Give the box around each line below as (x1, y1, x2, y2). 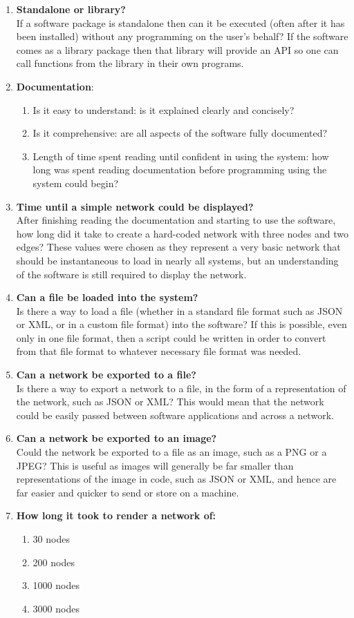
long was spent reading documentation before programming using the (32, 162, 327, 177)
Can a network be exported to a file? (16, 367, 196, 382)
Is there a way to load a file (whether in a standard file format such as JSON (16, 303, 343, 318)
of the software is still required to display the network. (16, 267, 247, 281)
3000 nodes (32, 601, 80, 615)
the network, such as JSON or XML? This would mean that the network (16, 394, 324, 409)
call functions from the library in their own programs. (16, 56, 244, 70)
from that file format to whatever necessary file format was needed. (16, 344, 301, 358)
